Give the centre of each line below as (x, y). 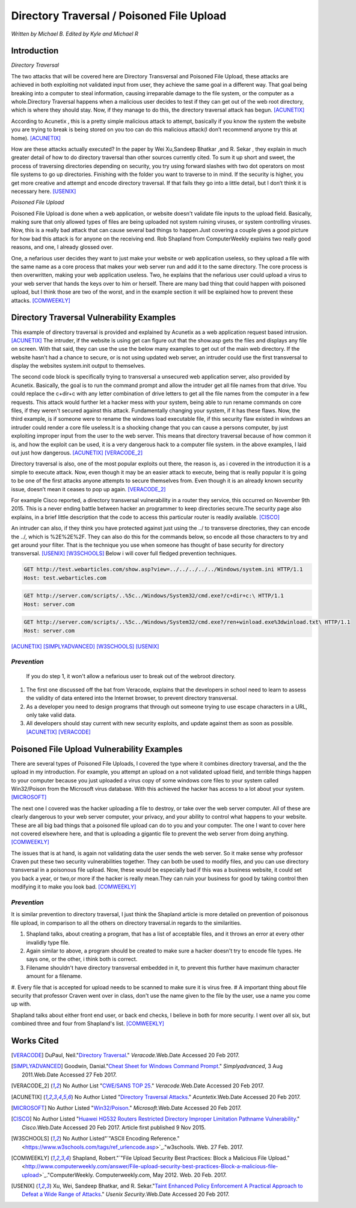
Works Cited (35, 1041)
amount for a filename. (54, 976)
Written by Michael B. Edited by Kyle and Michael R (75, 34)
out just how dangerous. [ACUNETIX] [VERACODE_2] (77, 453)
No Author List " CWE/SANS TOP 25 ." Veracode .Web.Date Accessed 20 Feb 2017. (164, 1086)
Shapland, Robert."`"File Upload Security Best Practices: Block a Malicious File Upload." (181, 1158)
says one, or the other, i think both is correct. (82, 959)
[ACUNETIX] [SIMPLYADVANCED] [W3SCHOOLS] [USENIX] (85, 646)
